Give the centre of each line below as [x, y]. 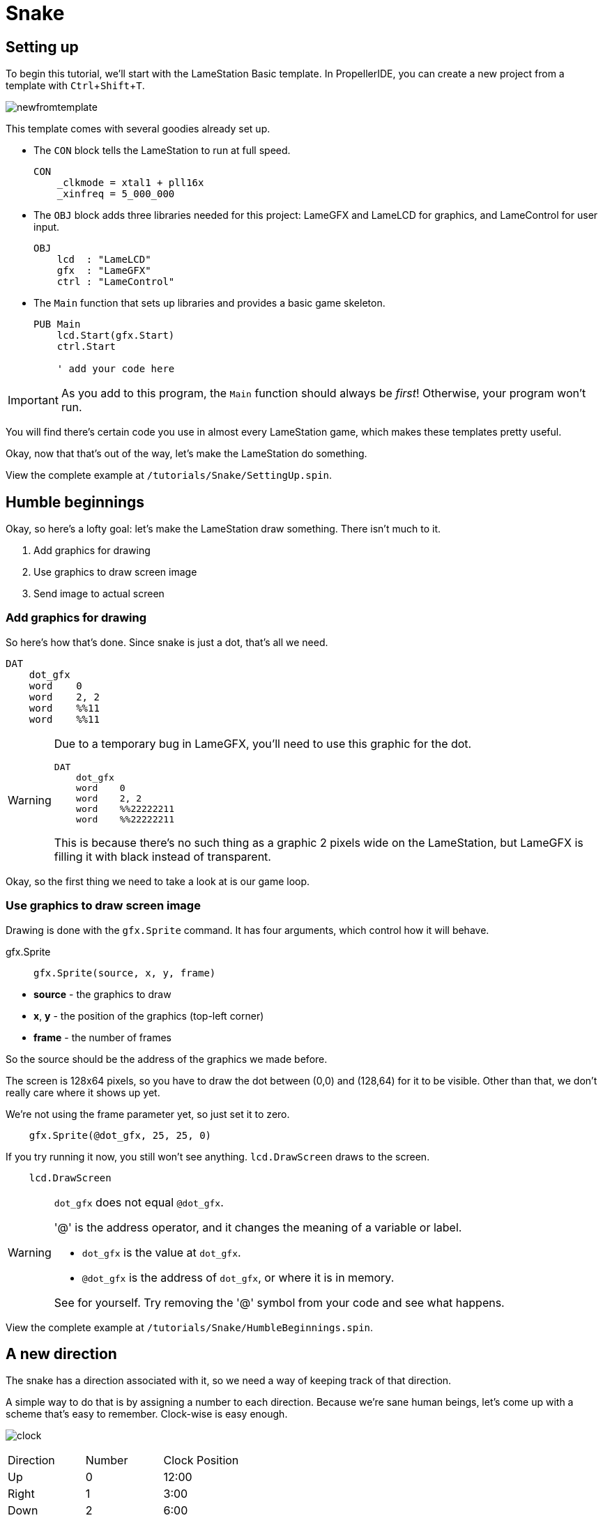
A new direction [61, 1354]
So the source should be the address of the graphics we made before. [167, 1059]
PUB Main [57, 324]
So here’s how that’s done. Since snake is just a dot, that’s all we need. [167, 642]
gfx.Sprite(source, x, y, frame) [125, 973]
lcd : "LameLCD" [104, 260]
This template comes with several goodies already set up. [138, 129]
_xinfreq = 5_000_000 [116, 194]
